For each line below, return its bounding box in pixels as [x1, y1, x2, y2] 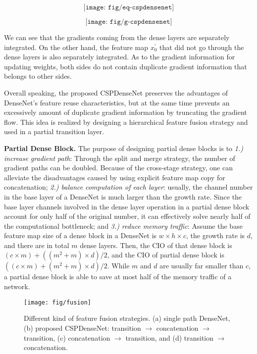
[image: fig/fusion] [24, 299, 92, 306]
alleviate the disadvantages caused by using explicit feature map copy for [4, 172, 225, 182]
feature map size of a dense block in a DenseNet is [4, 230, 157, 241]
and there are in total [4, 240, 69, 250]
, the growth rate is [186, 230, 245, 241]
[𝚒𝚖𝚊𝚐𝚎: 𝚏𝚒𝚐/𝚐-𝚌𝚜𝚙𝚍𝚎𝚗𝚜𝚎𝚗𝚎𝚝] [85, 18, 172, 25]
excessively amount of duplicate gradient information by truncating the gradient [4, 107, 247, 117]
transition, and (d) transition [125, 332, 214, 343]
